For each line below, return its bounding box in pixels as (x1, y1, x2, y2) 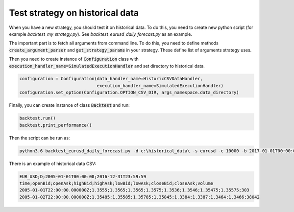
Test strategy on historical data (9, 7, 139, 18)
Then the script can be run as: (9, 135, 70, 141)
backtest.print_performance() (19, 122, 92, 128)
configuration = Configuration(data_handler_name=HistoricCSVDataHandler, (19, 76, 203, 82)
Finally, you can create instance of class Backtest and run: (9, 102, 130, 108)
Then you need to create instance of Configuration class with (9, 56, 139, 62)
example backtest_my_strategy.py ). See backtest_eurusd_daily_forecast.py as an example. (9, 31, 192, 37)
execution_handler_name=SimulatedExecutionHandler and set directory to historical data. (9, 63, 205, 69)
